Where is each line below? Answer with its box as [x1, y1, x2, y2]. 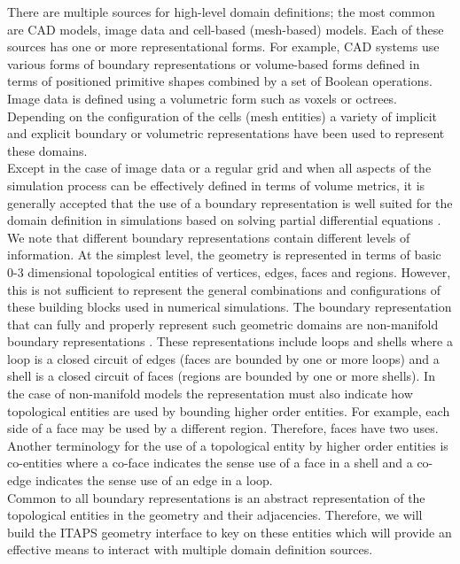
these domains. [7, 141, 88, 159]
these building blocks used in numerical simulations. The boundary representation [7, 297, 452, 316]
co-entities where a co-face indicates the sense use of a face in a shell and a [7, 453, 413, 472]
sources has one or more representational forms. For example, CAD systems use [7, 37, 440, 56]
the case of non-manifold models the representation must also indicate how [7, 384, 413, 403]
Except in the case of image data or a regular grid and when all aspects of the [7, 158, 432, 177]
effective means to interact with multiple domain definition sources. [7, 540, 373, 559]
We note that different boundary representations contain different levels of [7, 228, 410, 246]
